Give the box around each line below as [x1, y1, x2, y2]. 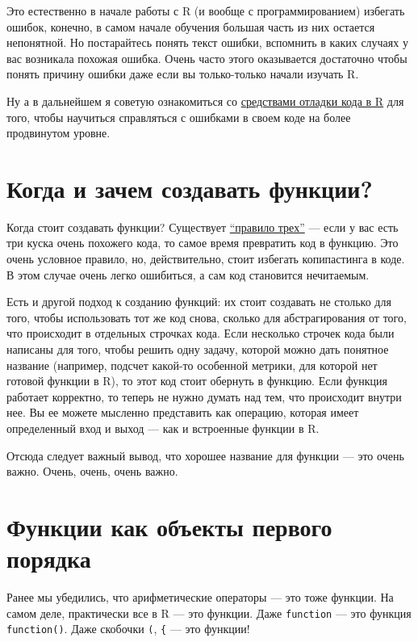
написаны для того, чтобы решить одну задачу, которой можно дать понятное [6, 341, 389, 358]
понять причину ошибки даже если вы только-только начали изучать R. [6, 65, 359, 82]
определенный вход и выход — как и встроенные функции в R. [6, 420, 320, 436]
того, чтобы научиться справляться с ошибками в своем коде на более [6, 108, 351, 125]
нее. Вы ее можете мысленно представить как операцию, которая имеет [6, 404, 359, 421]
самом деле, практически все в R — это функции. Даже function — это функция [6, 604, 412, 621]
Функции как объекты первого [6, 510, 332, 543]
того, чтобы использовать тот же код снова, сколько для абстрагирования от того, [6, 308, 407, 325]
